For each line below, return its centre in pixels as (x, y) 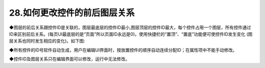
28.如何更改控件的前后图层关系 (72, 13)
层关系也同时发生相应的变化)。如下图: (47, 41)
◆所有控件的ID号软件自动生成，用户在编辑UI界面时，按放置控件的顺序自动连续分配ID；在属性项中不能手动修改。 (123, 50)
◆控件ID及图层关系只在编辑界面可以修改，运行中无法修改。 (69, 59)
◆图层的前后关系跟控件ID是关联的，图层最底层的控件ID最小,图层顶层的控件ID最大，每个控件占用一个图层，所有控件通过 (130, 27)
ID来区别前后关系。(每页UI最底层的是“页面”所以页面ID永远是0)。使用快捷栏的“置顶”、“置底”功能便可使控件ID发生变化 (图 (131, 34)
